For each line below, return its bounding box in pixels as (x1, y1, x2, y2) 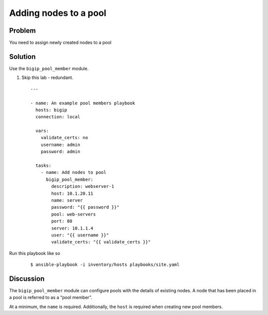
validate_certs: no (40, 135, 88, 141)
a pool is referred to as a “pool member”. (9, 295, 92, 301)
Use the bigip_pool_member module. (9, 65, 89, 72)
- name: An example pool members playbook (30, 100, 135, 106)
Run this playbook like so (9, 250, 61, 256)
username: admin (40, 142, 80, 148)
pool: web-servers (51, 211, 96, 217)
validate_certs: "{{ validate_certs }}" (51, 239, 151, 245)
